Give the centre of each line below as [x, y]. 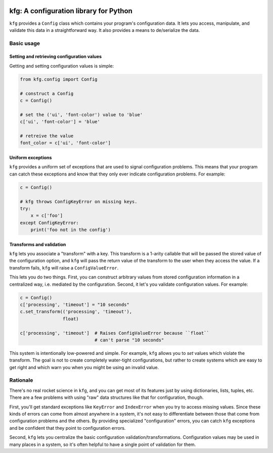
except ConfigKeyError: [50, 223]
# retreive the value [47, 136]
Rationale [21, 380]
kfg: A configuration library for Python [71, 11]
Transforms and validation [38, 244]
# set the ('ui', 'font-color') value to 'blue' [81, 115]
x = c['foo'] [47, 216]
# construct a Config [47, 93]
